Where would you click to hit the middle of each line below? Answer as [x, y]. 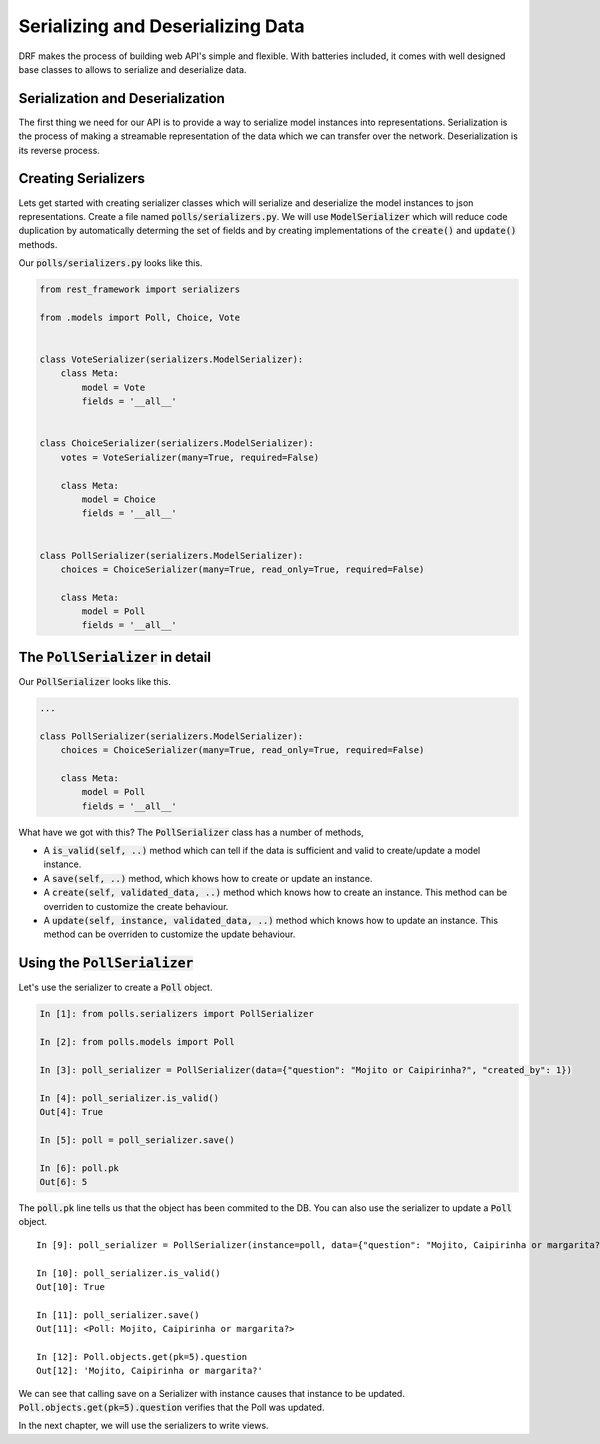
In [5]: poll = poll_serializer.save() [137, 1139]
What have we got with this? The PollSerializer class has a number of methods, [191, 832]
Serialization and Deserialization [121, 98]
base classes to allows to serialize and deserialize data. [132, 69]
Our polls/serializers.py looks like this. [110, 263]
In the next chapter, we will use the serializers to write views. [143, 1426]
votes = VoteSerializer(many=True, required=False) [190, 457]
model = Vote [113, 387]
